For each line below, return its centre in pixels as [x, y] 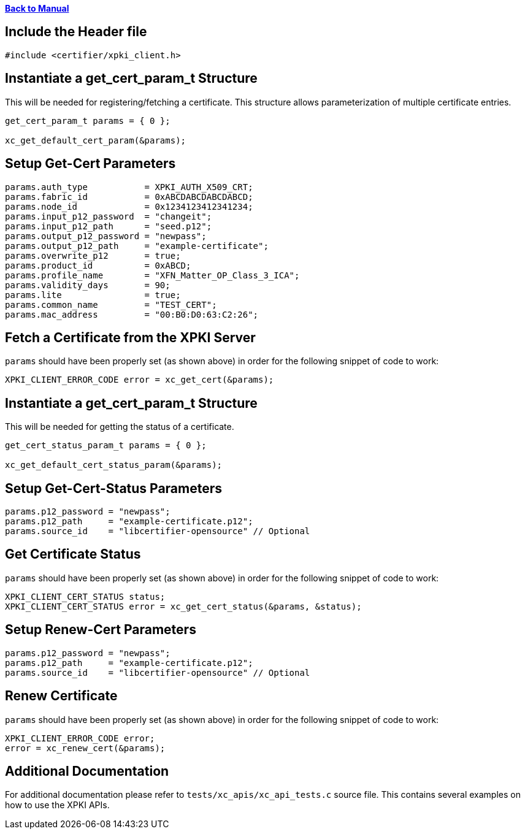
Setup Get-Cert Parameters [90, 164]
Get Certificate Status [73, 554]
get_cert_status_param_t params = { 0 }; [106, 446]
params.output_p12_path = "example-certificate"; [137, 246]
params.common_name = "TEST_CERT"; [111, 304]
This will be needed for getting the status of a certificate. [120, 427]
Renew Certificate [61, 696]
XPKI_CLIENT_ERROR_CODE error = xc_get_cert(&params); [140, 380]
